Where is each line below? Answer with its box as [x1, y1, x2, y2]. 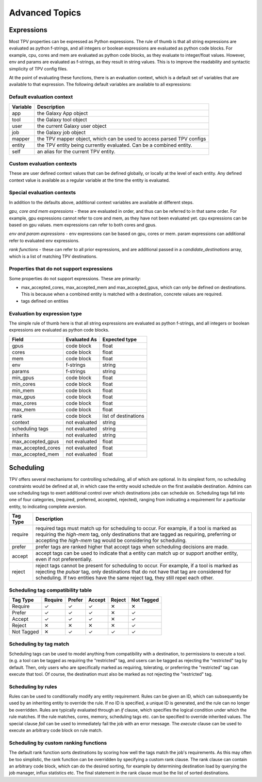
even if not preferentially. [35, 556, 93, 563]
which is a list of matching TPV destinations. [9, 253, 98, 259]
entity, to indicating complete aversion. [9, 503, 87, 510]
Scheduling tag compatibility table [9, 587, 92, 594]
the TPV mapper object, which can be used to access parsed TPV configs [37, 135, 206, 142]
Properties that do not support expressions [9, 265, 113, 272]
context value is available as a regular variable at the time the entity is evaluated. [9, 177, 170, 183]
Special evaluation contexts [9, 189, 76, 196]
